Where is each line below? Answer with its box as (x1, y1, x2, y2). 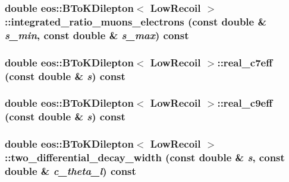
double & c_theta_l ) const (5, 163, 136, 178)
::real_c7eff (217, 55, 273, 69)
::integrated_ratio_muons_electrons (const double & (5, 14, 267, 28)
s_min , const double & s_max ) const (5, 27, 189, 42)
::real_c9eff (217, 95, 273, 110)
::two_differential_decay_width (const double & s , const (5, 150, 285, 165)
